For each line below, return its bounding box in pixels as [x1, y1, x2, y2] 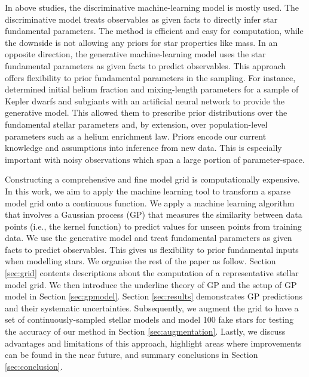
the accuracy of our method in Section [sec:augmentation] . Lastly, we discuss [5, 325, 286, 338]
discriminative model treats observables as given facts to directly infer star [5, 13, 278, 25]
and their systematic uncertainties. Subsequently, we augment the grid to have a [5, 301, 299, 314]
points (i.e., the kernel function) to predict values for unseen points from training [5, 220, 302, 232]
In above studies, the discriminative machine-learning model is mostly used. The [5, 1, 299, 13]
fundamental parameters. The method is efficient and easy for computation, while [5, 24, 304, 37]
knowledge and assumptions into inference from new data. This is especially [5, 141, 282, 154]
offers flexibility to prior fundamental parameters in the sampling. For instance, [5, 71, 296, 84]
